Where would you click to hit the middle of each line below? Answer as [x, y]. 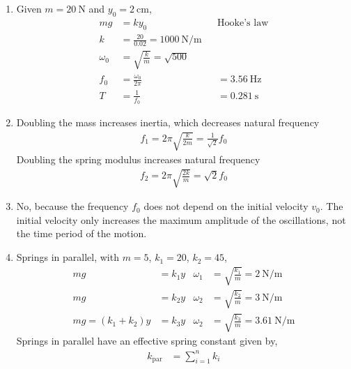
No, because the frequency [72, 206]
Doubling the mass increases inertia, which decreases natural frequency [168, 122]
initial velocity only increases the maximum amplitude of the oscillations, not [181, 219]
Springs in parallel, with [68, 257]
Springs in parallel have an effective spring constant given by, [147, 341]
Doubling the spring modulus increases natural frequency [138, 159]
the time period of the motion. [81, 233]
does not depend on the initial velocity [226, 206]
